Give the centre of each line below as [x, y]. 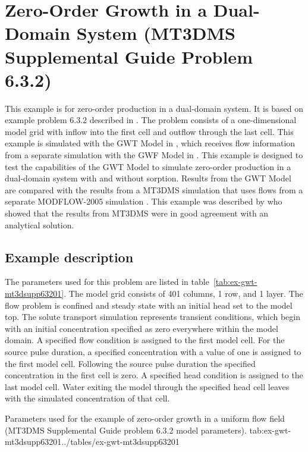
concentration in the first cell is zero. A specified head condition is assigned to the [154, 375]
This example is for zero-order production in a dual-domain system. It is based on [154, 108]
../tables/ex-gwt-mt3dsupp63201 [120, 442]
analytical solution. [40, 225]
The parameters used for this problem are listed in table [107, 282]
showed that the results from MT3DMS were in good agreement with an [137, 213]
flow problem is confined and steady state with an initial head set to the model [149, 305]
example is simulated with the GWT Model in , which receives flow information [150, 143]
